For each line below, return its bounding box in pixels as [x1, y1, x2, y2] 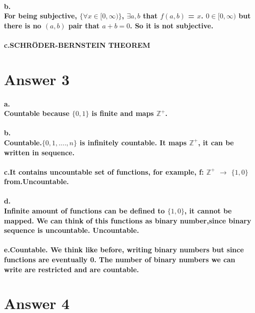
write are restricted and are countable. [4, 264, 139, 274]
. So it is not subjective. [130, 20, 213, 30]
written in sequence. [4, 147, 75, 157]
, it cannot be [184, 206, 232, 216]
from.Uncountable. [4, 176, 69, 187]
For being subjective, [4, 10, 77, 21]
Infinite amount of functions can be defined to [4, 206, 165, 216]
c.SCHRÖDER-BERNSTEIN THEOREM [4, 39, 150, 50]
